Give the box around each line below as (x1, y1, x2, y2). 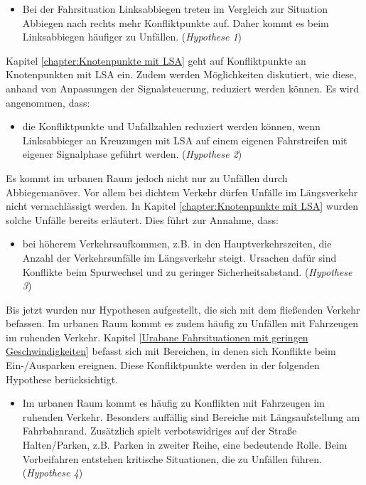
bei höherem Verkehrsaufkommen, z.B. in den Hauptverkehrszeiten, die (22, 236, 332, 251)
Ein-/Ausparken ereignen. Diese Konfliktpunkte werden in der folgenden (6, 358, 320, 373)
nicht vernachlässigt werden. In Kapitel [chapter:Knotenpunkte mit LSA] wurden (6, 198, 358, 213)
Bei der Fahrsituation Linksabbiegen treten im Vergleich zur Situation (22, 1, 328, 16)
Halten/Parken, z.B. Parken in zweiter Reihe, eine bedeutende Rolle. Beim (22, 437, 348, 452)
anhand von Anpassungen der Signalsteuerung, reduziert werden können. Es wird (6, 80, 360, 95)
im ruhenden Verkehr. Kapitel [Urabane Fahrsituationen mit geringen (6, 329, 308, 344)
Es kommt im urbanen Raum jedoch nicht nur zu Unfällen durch (6, 170, 288, 185)
